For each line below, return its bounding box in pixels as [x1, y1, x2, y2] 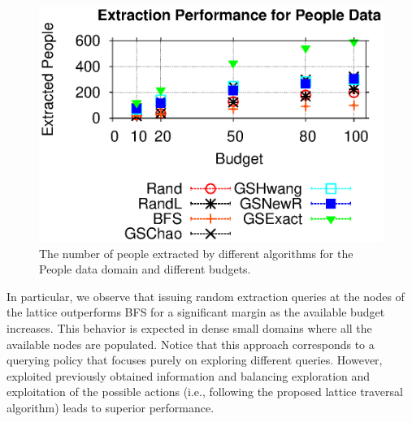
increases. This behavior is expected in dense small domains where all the [7, 320, 372, 337]
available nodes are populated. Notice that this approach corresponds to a [7, 335, 375, 352]
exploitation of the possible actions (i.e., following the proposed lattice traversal [7, 383, 403, 400]
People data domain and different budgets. [39, 261, 251, 278]
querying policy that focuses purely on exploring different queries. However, [7, 351, 383, 368]
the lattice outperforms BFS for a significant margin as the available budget [7, 304, 385, 321]
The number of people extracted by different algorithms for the [39, 244, 353, 261]
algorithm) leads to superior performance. [7, 398, 215, 416]
